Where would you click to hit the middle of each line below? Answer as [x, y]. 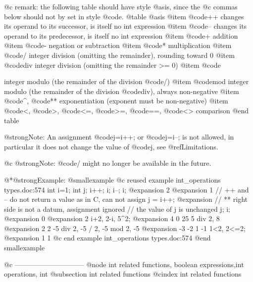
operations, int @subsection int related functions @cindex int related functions [123, 274]
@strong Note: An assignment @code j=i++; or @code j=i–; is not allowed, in [119, 137]
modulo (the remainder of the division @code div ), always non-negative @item [122, 91]
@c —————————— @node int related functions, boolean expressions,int [124, 264]
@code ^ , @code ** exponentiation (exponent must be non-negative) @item [116, 101]
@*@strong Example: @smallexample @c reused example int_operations [112, 179]
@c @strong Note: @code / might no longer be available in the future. [108, 163]
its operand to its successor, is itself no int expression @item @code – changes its [126, 26]
